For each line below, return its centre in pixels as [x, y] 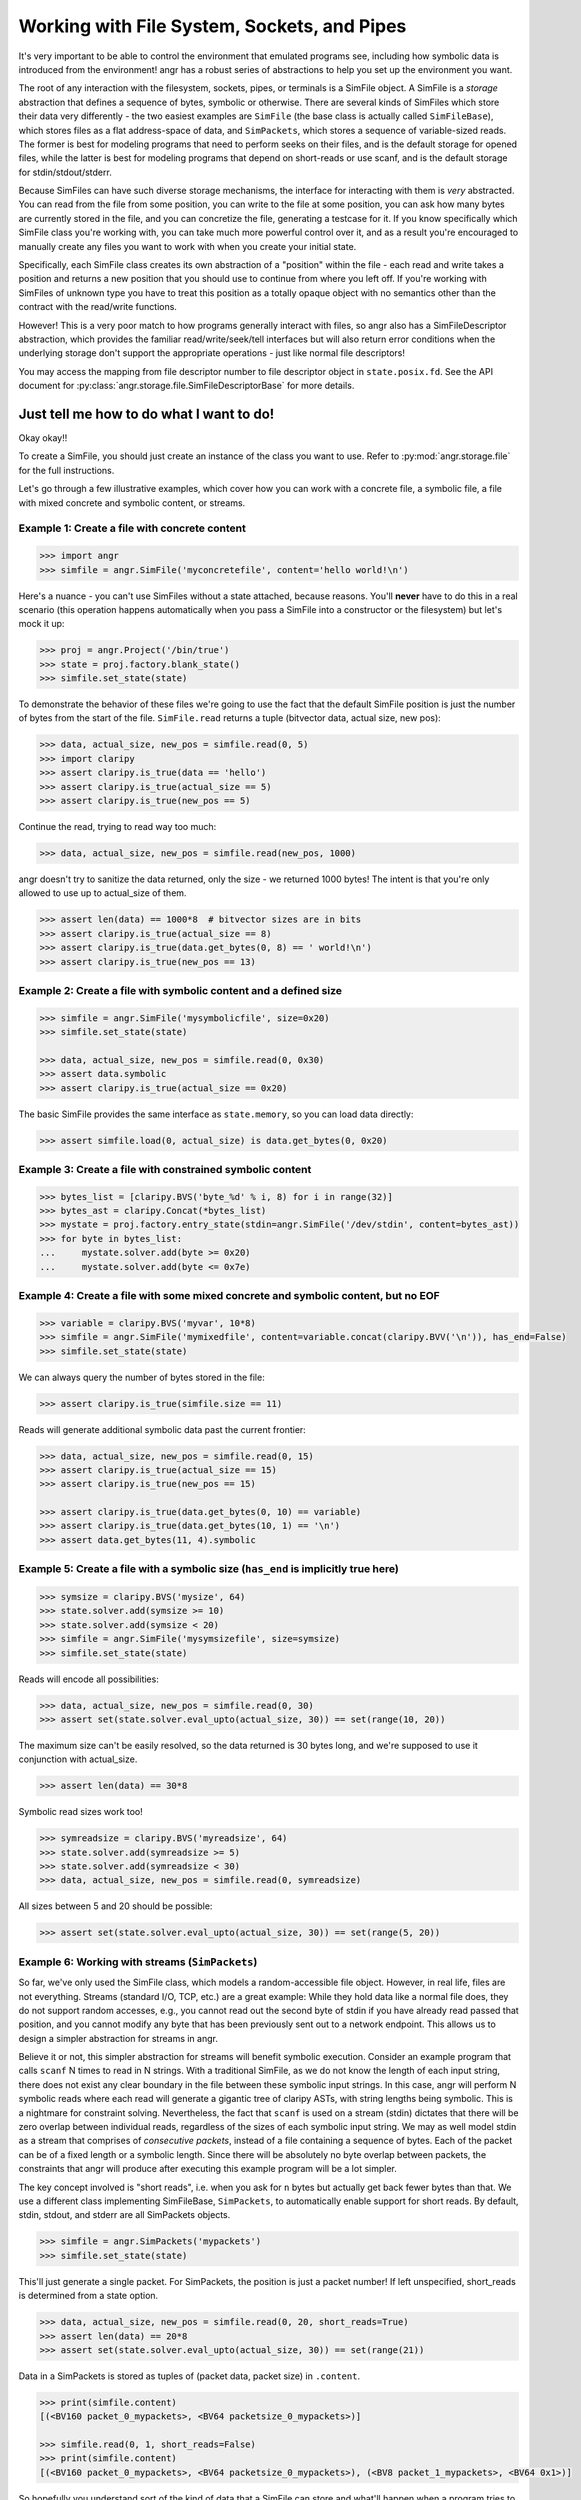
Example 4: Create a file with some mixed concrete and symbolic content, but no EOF [229, 1296]
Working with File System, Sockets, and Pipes [212, 26]
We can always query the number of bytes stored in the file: [141, 1377]
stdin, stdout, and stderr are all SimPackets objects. [124, 2215]
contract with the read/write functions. [97, 307]
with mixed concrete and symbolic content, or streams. [132, 502]
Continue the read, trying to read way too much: [117, 826]
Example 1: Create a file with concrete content [132, 528]
